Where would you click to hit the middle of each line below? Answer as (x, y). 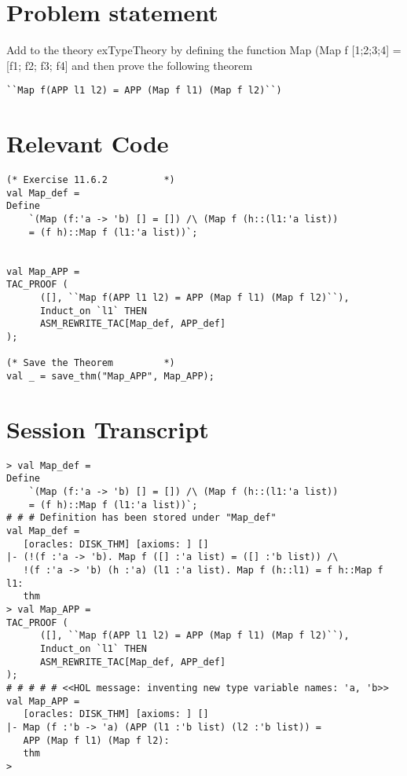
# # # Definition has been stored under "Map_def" (141, 518)
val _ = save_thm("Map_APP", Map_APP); (110, 376)
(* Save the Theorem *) (91, 363)
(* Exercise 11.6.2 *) (91, 180)
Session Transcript (108, 428)
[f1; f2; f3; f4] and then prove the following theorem (130, 65)
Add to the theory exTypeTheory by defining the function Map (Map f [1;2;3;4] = (204, 50)
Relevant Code (88, 143)
